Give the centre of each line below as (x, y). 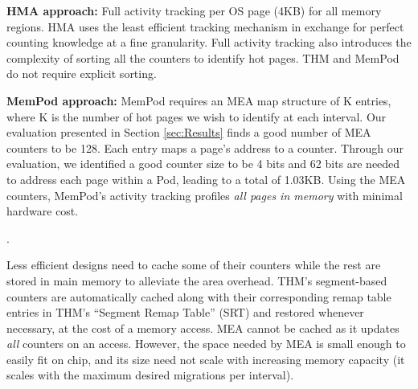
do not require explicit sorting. (82, 74)
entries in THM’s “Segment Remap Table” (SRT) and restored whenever (185, 312)
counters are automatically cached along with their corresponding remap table (199, 296)
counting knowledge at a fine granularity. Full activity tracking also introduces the (209, 42)
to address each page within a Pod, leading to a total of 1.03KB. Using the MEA (206, 179)
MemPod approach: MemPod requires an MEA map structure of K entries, (199, 100)
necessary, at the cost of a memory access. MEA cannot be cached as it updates (203, 328)
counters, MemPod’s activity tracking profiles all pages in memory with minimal (205, 195)
